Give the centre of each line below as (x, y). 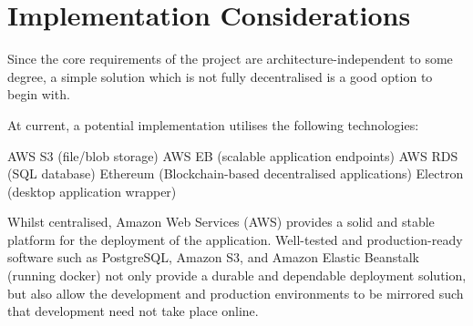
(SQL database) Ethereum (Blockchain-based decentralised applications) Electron (236, 173)
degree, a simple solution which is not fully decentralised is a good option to (220, 76)
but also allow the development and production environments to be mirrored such (236, 293)
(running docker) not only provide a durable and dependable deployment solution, (237, 275)
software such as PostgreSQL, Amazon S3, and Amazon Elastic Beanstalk (214, 257)
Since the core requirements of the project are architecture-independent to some (230, 59)
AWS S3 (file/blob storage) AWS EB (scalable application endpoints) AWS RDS (233, 155)
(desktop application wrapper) (92, 191)
